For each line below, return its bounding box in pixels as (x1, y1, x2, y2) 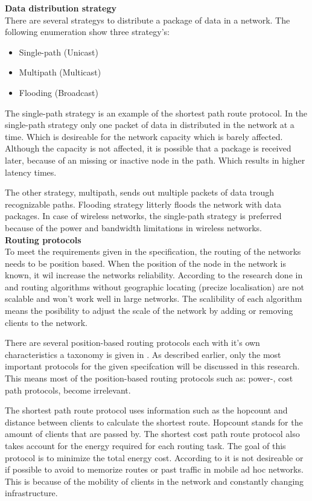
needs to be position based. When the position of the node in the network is (5, 257, 286, 269)
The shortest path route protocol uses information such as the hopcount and (5, 404, 288, 416)
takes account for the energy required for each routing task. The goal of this (5, 439, 286, 452)
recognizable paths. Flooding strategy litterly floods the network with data (5, 197, 281, 210)
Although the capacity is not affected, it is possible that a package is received (5, 142, 291, 155)
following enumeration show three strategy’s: (5, 25, 170, 38)
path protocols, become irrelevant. (5, 383, 131, 396)
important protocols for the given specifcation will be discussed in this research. (5, 360, 300, 372)
